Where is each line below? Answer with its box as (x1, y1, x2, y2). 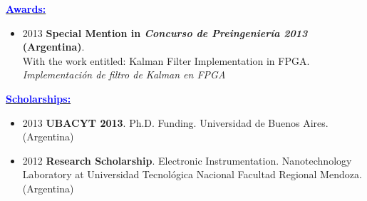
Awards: (6, 1, 46, 16)
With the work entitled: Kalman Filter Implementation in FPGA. (22, 53, 310, 68)
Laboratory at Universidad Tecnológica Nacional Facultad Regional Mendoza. (22, 167, 362, 182)
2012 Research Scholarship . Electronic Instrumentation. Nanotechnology (22, 153, 352, 167)
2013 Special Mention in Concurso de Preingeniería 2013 (22, 25, 308, 40)
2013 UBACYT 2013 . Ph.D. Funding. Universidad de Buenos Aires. (22, 115, 329, 130)
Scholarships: (6, 91, 71, 105)
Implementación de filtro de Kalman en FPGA (22, 67, 226, 82)
